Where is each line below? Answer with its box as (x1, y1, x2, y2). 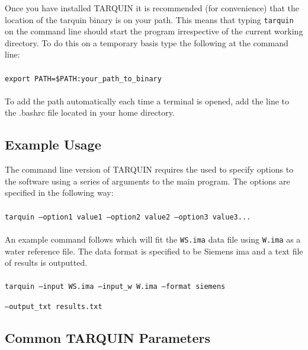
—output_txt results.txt (5, 302, 102, 311)
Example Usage (5, 135, 101, 154)
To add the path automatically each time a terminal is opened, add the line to (5, 94, 290, 107)
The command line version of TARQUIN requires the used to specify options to (5, 163, 294, 176)
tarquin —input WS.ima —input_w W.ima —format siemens (5, 282, 226, 291)
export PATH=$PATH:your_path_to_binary (5, 74, 162, 83)
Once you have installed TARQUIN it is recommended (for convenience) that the (5, 2, 299, 14)
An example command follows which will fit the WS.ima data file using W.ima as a (5, 233, 301, 245)
